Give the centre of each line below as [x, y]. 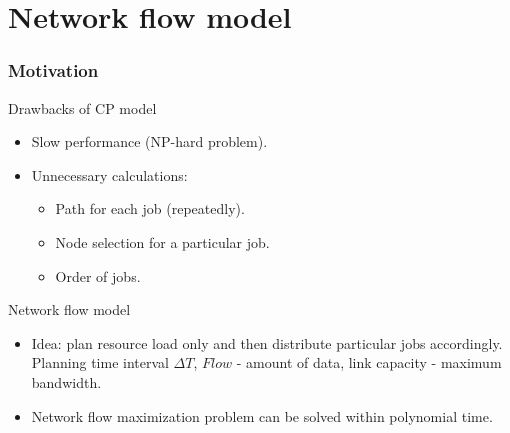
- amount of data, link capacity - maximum [369, 362]
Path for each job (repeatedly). [150, 208]
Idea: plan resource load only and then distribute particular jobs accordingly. [267, 342]
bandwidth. [66, 381]
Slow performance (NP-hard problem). [149, 141]
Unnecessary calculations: [109, 174]
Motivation [53, 70]
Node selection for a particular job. [162, 241]
